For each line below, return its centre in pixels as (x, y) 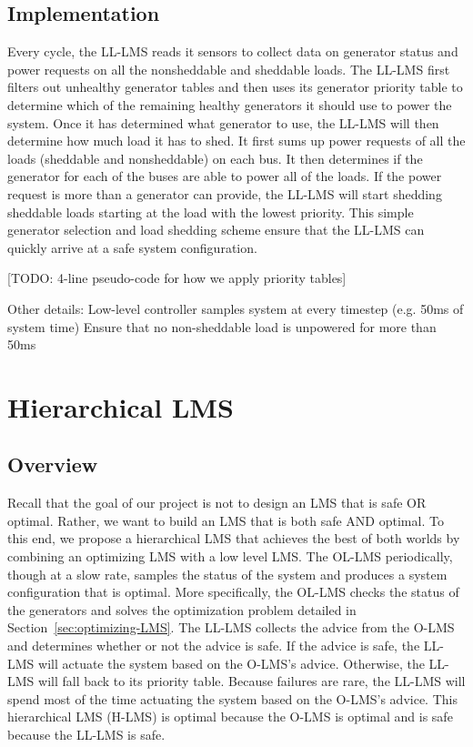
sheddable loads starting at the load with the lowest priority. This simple (211, 212)
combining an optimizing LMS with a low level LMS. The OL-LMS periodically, (230, 556)
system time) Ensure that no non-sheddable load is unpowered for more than (222, 326)
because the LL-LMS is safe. (86, 734)
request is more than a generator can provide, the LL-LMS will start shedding (225, 193)
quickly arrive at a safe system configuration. (132, 247)
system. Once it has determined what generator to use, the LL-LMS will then (223, 122)
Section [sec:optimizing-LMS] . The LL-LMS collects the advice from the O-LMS (231, 627)
